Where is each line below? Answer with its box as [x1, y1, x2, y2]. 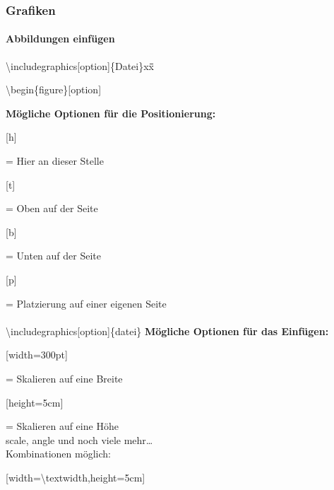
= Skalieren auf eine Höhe [6, 419, 119, 433]
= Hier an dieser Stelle [6, 153, 104, 168]
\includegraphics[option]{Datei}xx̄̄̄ [6, 58, 154, 73]
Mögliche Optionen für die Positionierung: [6, 105, 216, 120]
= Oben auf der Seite [6, 201, 98, 216]
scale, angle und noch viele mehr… [6, 432, 153, 447]
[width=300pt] [6, 347, 68, 362]
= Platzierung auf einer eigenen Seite [6, 296, 167, 310]
